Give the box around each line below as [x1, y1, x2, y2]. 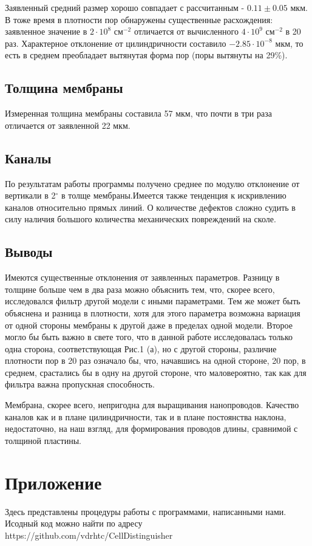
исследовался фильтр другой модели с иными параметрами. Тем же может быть [5, 295, 300, 307]
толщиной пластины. [5, 434, 81, 446]
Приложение [5, 469, 102, 494]
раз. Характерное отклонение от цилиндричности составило [5, 36, 226, 49]
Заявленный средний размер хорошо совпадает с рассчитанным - [5, 1, 245, 13]
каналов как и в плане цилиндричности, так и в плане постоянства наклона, [5, 410, 287, 423]
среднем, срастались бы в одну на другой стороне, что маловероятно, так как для [5, 366, 307, 378]
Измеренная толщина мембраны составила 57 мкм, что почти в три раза [5, 107, 272, 120]
